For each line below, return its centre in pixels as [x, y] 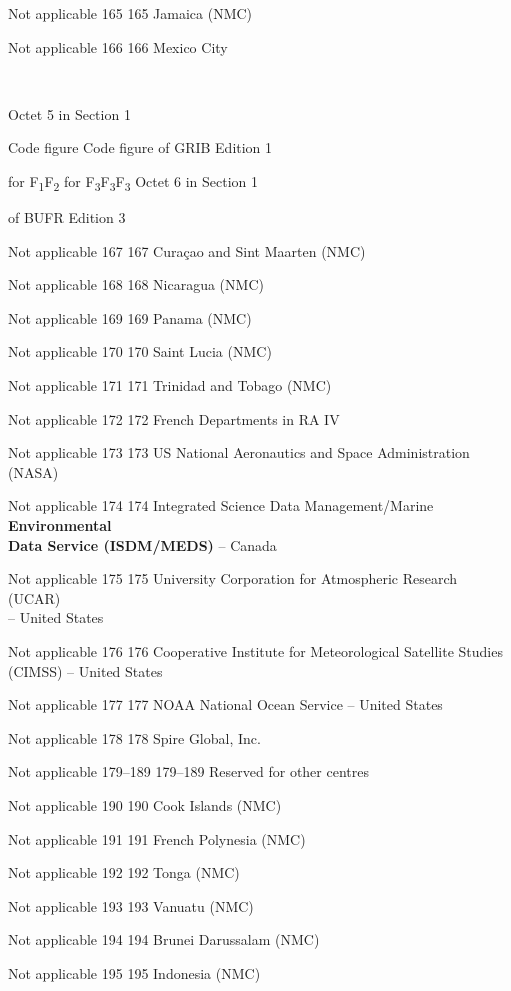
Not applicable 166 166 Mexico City [118, 46]
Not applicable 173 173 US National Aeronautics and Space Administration [239, 452]
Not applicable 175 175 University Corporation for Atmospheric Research [233, 578]
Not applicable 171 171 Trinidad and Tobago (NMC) [170, 385]
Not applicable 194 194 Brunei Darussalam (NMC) [164, 939]
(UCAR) [34, 597]
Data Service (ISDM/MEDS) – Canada [142, 544]
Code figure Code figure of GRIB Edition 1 [140, 147]
